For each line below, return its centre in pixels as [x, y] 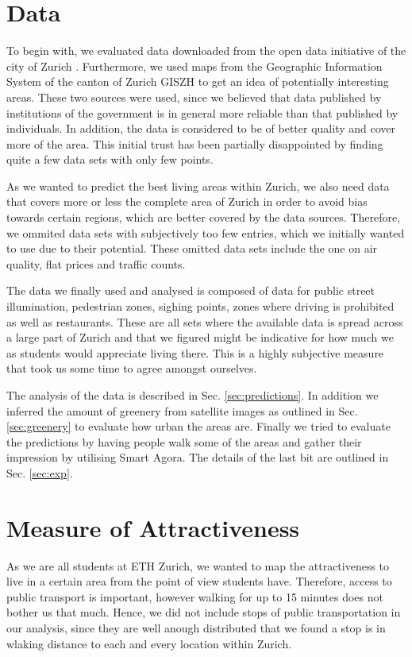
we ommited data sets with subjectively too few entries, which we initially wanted [206, 232]
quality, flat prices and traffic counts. [96, 263]
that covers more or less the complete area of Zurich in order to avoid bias [187, 201]
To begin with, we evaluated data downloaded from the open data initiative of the [206, 50]
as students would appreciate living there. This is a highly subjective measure [195, 352]
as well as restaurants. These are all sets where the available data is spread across [205, 321]
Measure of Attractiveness [153, 527]
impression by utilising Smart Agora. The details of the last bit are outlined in [198, 457]
